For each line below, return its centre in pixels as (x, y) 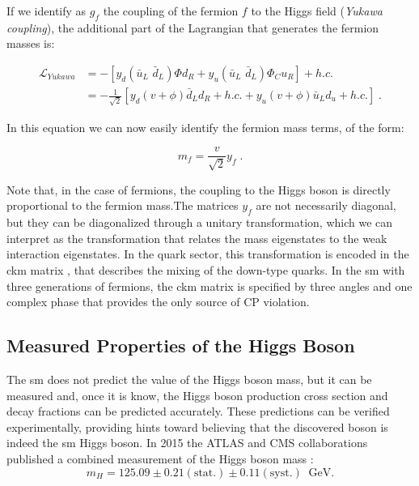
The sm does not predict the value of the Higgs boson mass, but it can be (189, 379)
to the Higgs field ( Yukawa (317, 11)
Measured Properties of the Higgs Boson (181, 345)
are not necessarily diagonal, (326, 205)
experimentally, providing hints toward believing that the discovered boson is (197, 426)
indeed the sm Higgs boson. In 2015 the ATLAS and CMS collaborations (187, 443)
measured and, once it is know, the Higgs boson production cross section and (197, 395)
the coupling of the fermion (171, 11)
